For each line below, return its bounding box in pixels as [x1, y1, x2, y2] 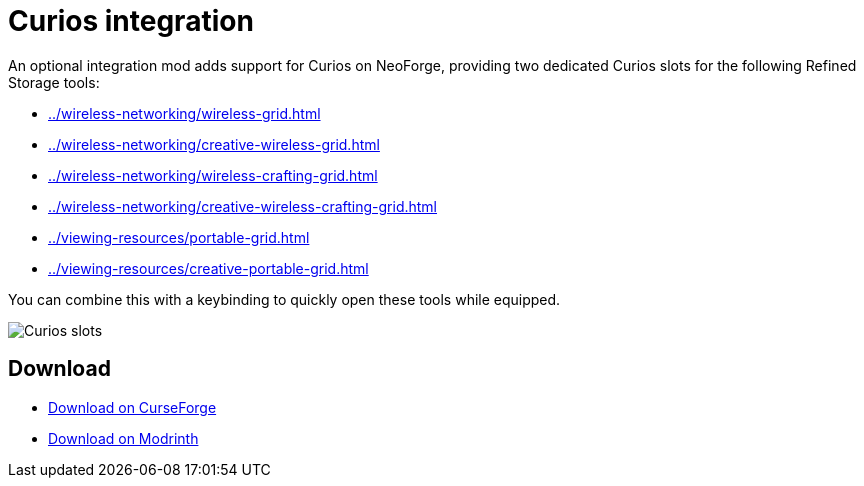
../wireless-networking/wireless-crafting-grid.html [48, 166, 378, 184]
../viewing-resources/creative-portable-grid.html [48, 259, 369, 277]
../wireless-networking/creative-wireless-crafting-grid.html [48, 197, 437, 215]
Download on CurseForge [48, 398, 217, 416]
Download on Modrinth [48, 429, 199, 447]
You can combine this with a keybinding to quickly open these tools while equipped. [8, 290, 561, 308]
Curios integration [8, 4, 254, 38]
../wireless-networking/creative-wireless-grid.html [48, 135, 380, 153]
